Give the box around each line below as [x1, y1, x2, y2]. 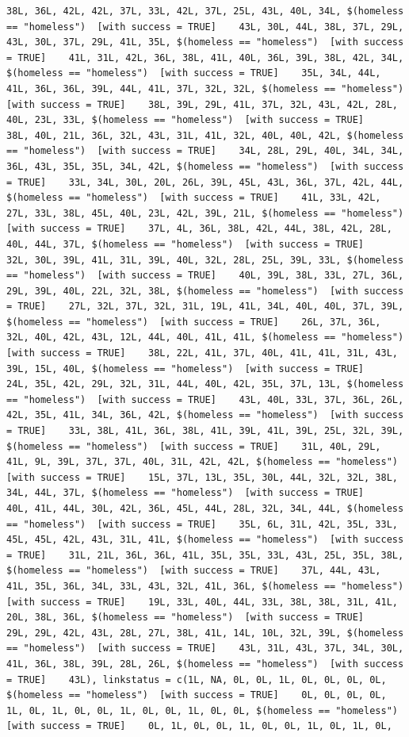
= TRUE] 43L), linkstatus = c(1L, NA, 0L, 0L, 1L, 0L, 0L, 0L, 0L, [6, 674, 387, 685]
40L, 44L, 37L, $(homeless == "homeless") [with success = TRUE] [6, 238, 365, 250]
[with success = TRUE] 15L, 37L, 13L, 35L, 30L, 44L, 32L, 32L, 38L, [6, 471, 398, 483]
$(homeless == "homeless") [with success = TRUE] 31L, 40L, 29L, [6, 440, 381, 452]
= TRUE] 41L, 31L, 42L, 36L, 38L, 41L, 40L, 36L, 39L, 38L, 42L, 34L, [6, 52, 404, 63]
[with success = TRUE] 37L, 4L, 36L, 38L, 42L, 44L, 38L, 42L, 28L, [6, 223, 392, 235]
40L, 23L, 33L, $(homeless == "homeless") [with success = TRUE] [6, 114, 365, 126]
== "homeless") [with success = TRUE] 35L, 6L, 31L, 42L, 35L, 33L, [6, 518, 398, 530]
